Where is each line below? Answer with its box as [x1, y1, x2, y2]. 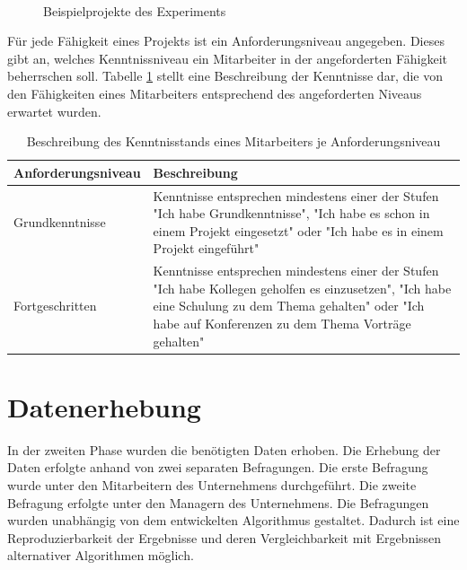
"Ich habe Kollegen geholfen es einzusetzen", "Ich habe [153, 278, 452, 297]
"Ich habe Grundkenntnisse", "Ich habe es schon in [153, 204, 430, 223]
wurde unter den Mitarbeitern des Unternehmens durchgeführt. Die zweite [7, 476, 417, 494]
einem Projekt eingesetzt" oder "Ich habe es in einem [153, 221, 444, 240]
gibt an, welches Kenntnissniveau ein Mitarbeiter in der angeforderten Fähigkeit [7, 48, 447, 67]
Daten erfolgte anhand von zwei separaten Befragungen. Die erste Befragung [7, 458, 428, 477]
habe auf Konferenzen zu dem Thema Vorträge [153, 314, 411, 332]
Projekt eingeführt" [153, 239, 260, 258]
